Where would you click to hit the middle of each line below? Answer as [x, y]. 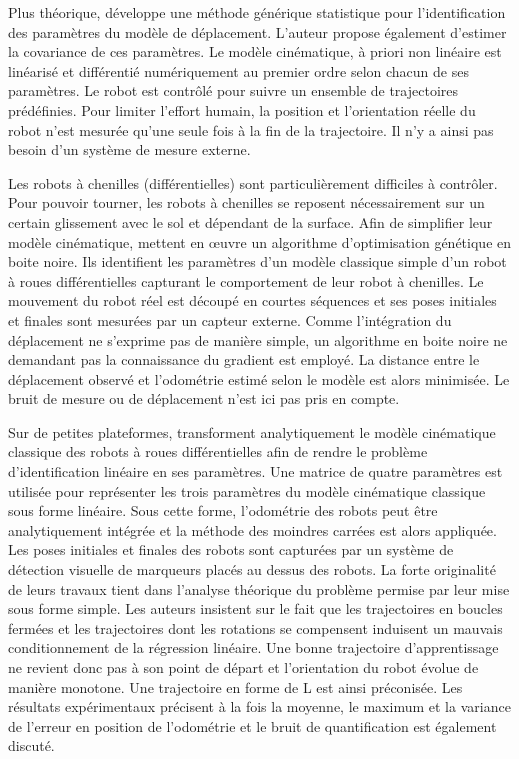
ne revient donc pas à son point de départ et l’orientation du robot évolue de [243, 667]
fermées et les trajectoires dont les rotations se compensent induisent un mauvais [255, 627]
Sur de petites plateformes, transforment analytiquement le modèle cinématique [252, 431]
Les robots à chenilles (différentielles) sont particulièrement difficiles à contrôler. [253, 182]
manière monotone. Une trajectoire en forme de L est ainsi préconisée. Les [235, 686]
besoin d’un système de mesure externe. [129, 149]
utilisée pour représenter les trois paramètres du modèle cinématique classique [247, 490]
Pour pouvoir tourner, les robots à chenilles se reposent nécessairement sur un [246, 202]
